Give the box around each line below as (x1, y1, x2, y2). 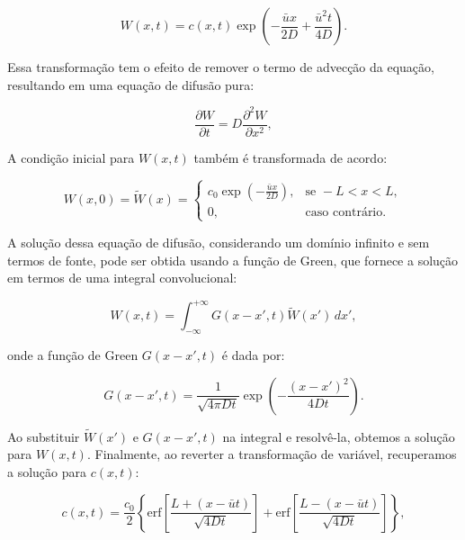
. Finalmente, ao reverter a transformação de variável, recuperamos (86, 445, 457, 463)
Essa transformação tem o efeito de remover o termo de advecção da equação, (7, 58, 434, 76)
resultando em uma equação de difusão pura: (7, 75, 255, 94)
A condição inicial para (7, 148, 135, 166)
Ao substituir (7, 427, 80, 445)
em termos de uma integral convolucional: (7, 268, 237, 287)
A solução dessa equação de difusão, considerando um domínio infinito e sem (7, 232, 430, 251)
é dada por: (221, 345, 285, 364)
